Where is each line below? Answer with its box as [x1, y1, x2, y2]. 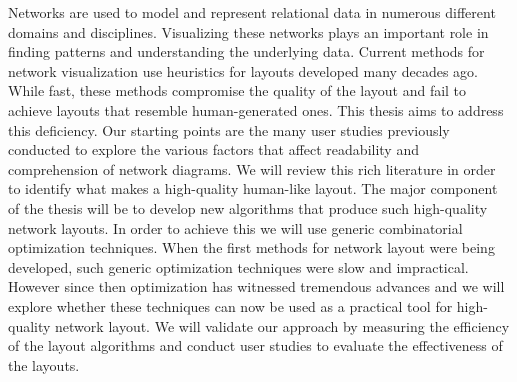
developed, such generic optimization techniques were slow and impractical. [8, 256, 469, 277]
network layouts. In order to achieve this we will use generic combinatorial [8, 217, 463, 238]
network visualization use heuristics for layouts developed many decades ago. [8, 60, 478, 81]
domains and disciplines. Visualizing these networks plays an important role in [8, 21, 489, 42]
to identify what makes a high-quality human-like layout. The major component [8, 178, 498, 199]
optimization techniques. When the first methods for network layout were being [8, 237, 495, 258]
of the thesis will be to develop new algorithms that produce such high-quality [8, 197, 488, 218]
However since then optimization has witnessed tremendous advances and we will [8, 276, 505, 297]
